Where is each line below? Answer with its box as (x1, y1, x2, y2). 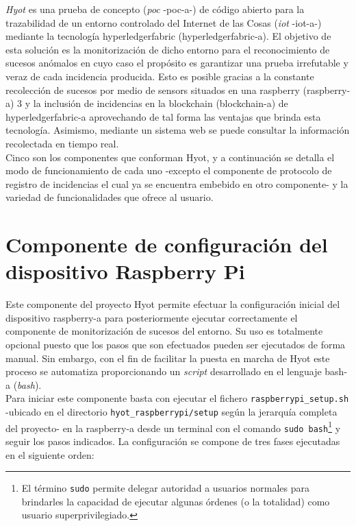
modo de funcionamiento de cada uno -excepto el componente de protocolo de (5, 163, 332, 178)
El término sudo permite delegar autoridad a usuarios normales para (21, 481, 310, 495)
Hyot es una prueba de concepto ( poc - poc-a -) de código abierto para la (5, 2, 305, 16)
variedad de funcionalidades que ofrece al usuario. (5, 190, 214, 204)
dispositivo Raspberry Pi (5, 257, 245, 285)
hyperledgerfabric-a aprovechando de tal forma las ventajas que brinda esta (5, 109, 321, 123)
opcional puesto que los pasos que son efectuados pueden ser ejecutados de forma (5, 337, 346, 351)
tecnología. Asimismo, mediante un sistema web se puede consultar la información (5, 123, 350, 137)
